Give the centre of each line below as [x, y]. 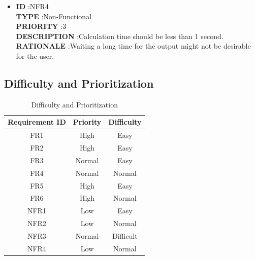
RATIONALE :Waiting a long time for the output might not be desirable [133, 46]
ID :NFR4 [32, 6]
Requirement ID [37, 122]
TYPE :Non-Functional [54, 16]
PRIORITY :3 [41, 26]
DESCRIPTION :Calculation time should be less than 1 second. [120, 36]
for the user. [35, 55]
